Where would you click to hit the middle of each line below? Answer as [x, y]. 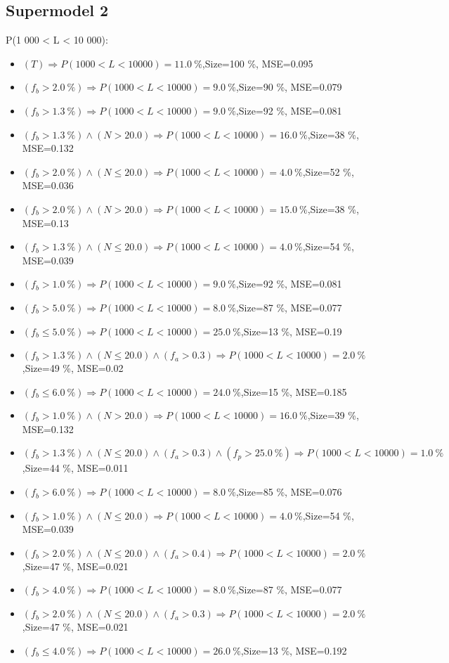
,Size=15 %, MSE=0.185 [294, 391]
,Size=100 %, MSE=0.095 [258, 63]
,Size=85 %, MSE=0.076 [289, 492]
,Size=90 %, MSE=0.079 [289, 87]
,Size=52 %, [328, 171]
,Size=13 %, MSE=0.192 [294, 650]
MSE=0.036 [48, 185]
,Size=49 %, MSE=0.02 [73, 368]
